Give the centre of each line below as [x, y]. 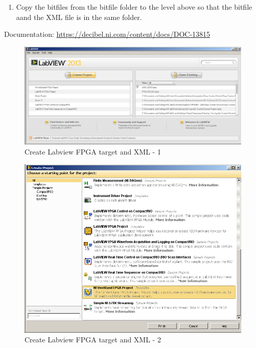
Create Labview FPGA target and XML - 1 [93, 152]
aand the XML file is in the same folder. [79, 17]
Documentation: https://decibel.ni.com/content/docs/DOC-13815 [107, 34]
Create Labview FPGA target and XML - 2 [93, 340]
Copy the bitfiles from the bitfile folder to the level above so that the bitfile [134, 7]
